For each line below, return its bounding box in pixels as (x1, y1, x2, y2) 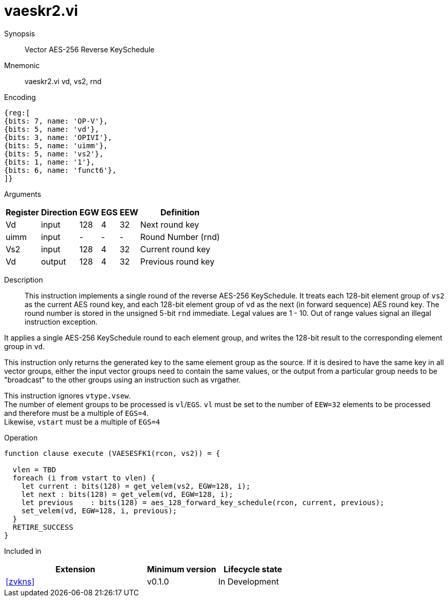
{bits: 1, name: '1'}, (4, 157, 95, 166)
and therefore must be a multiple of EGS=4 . (4, 408, 149, 417)
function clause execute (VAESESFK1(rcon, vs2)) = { (4, 449, 220, 457)
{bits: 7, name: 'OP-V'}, (4, 116, 108, 125)
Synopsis (4, 29, 35, 38)
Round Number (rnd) (140, 231, 220, 242)
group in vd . (4, 342, 45, 351)
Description (4, 275, 43, 284)
